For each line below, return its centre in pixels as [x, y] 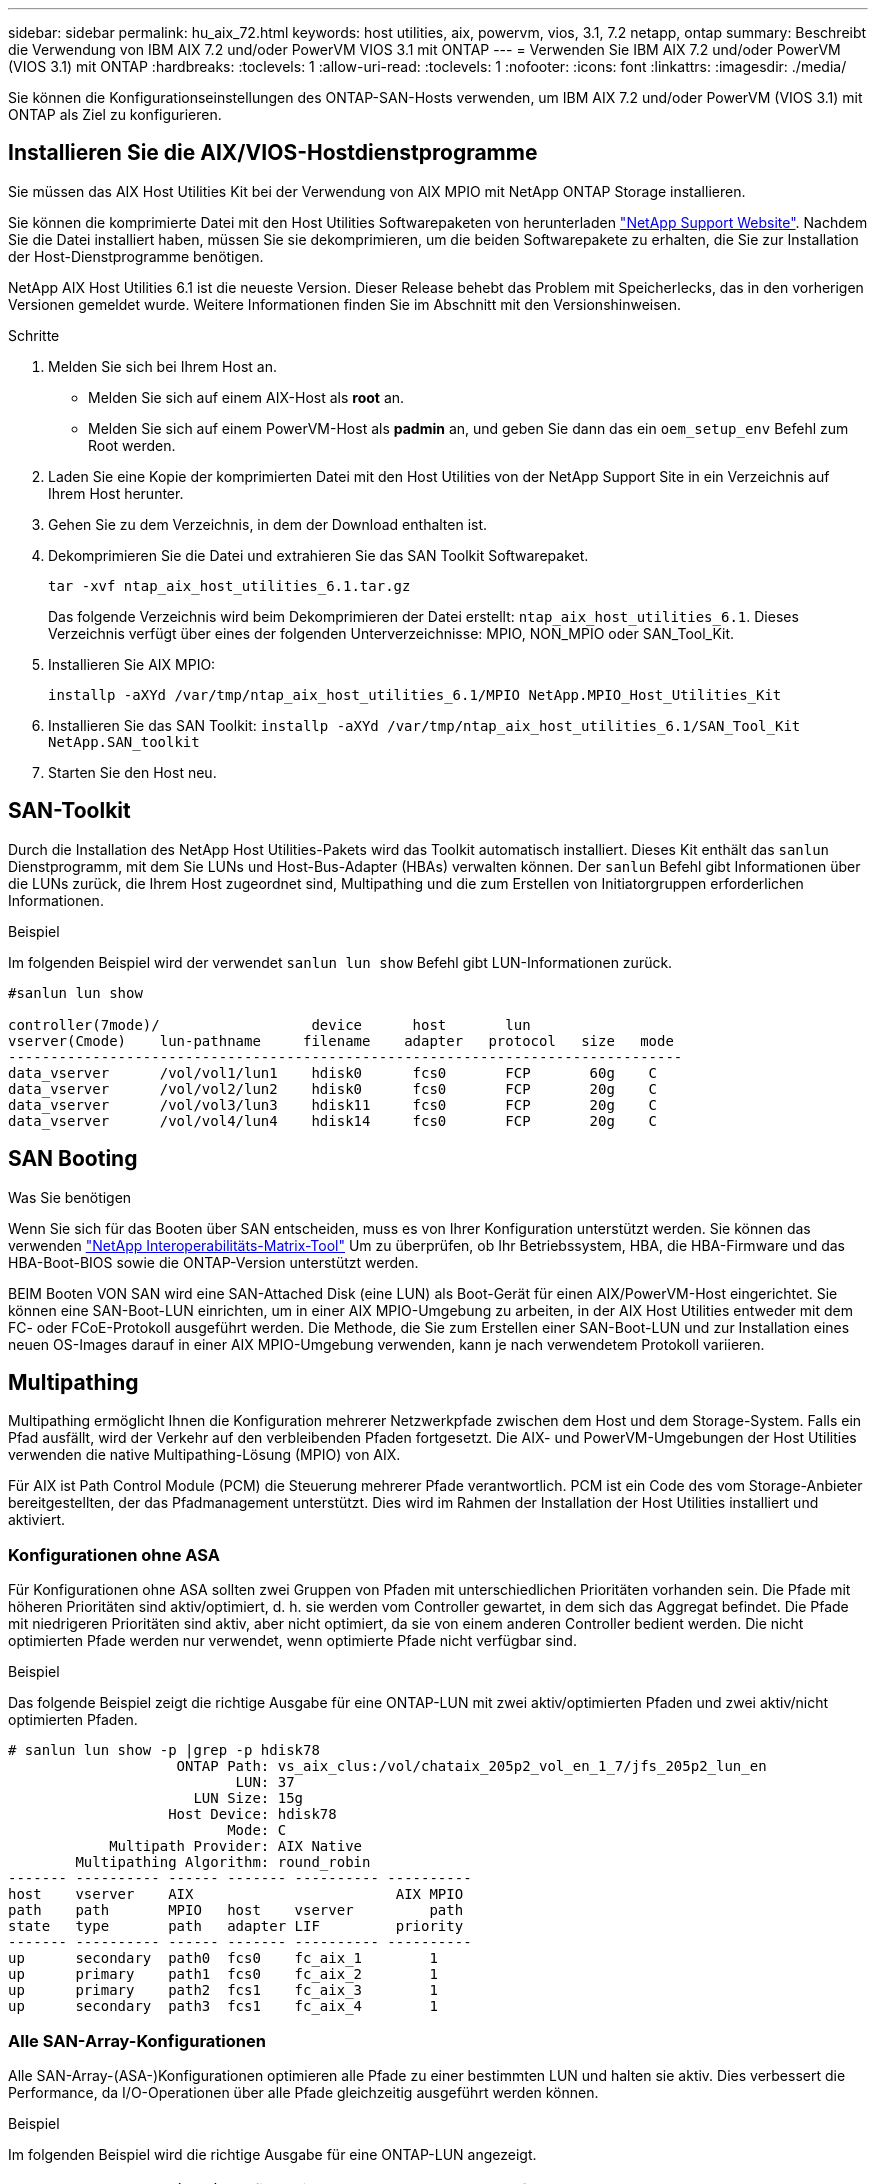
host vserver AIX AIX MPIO [236, 1894]
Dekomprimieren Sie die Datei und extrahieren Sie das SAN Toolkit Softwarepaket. [318, 555]
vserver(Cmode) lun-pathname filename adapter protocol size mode [341, 1040]
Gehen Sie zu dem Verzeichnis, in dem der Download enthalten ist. [268, 524]
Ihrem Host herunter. [116, 493]
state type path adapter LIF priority [236, 1926]
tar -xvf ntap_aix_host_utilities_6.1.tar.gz [229, 585]
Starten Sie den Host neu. [132, 772]
